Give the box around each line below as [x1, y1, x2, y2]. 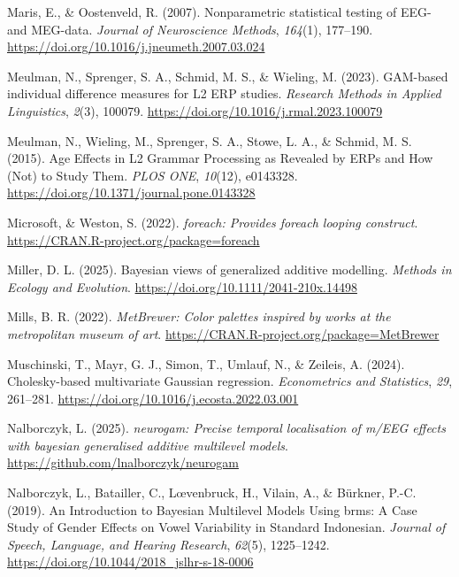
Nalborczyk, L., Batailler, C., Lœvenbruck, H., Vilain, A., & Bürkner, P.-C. [7, 483, 417, 502]
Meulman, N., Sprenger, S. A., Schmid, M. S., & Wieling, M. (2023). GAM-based [7, 66, 448, 85]
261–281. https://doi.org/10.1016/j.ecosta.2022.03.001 [7, 389, 299, 407]
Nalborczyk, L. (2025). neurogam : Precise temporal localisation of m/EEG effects [7, 419, 446, 437]
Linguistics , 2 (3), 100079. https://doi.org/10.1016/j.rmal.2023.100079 [7, 101, 383, 119]
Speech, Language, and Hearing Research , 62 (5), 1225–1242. [7, 535, 330, 553]
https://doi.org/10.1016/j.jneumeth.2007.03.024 [7, 37, 265, 56]
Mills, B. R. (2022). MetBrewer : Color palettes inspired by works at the [7, 307, 391, 326]
